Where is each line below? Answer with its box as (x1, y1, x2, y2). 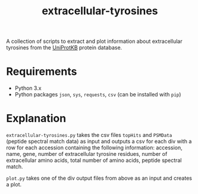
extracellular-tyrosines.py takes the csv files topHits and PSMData (6, 132, 172, 139)
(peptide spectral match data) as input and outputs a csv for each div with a (6, 138, 192, 145)
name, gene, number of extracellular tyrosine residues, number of (6, 151, 168, 158)
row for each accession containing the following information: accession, (6, 144, 183, 151)
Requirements (6, 65, 77, 79)
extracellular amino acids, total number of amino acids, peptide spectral (6, 157, 182, 164)
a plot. (6, 181, 22, 188)
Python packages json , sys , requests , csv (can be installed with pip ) (14, 91, 181, 98)
